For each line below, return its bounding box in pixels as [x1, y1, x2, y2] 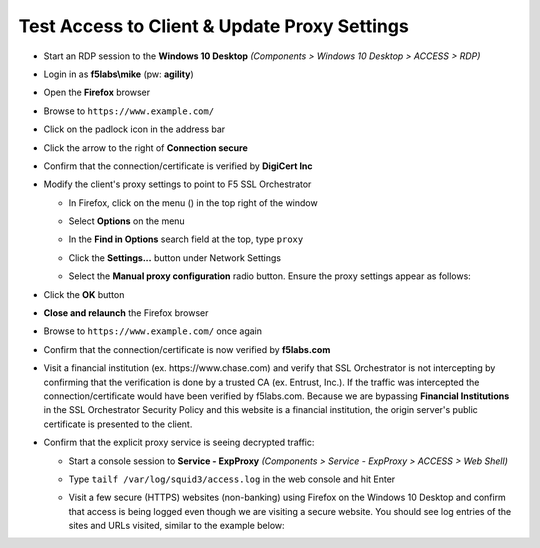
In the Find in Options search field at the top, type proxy [68, 233, 304, 245]
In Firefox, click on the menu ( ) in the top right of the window [68, 196, 319, 209]
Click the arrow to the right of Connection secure [43, 141, 249, 154]
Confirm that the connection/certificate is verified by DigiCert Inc [43, 160, 314, 172]
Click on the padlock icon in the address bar [43, 123, 226, 135]
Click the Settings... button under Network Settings [68, 251, 282, 264]
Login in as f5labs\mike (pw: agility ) [43, 68, 194, 80]
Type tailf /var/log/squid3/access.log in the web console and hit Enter [68, 473, 396, 485]
